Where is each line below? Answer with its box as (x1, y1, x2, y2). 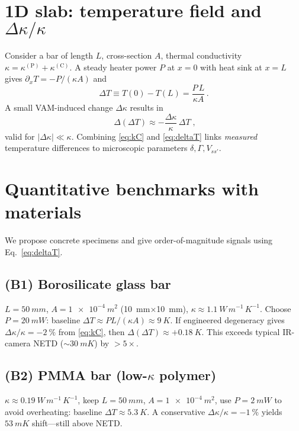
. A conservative (147, 405, 205, 417)
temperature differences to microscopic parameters (5, 141, 188, 154)
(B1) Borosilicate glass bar (5, 274, 171, 292)
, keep (78, 394, 99, 406)
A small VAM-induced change (5, 101, 113, 113)
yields (261, 405, 282, 417)
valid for (5, 130, 35, 142)
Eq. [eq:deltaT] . (5, 245, 63, 258)
